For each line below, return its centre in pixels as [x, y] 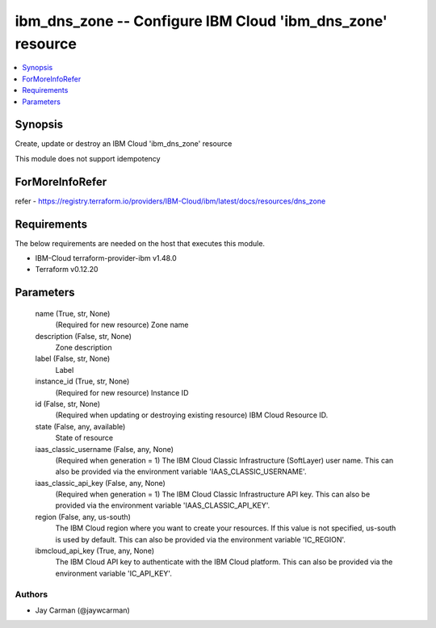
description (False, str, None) [84, 336]
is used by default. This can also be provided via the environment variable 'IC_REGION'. [201, 539]
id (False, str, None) [68, 404]
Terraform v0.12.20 [67, 270]
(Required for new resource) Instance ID [122, 392]
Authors [31, 594]
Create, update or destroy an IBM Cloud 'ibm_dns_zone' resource [124, 144]
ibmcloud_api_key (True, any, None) [95, 551]
